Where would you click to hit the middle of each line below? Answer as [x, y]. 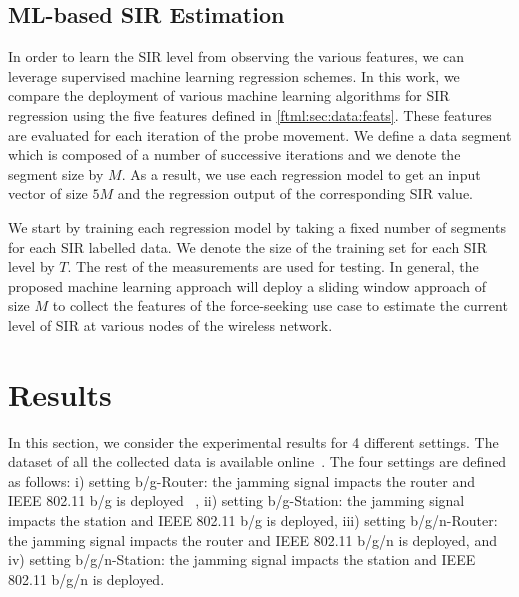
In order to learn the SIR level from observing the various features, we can [236, 56]
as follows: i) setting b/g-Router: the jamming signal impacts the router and [241, 480]
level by [31, 266]
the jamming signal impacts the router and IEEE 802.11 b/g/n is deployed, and [252, 539]
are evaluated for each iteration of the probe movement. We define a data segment [260, 134]
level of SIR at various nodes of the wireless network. [170, 324]
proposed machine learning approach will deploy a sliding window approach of [247, 285]
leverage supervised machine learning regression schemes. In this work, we [234, 75]
